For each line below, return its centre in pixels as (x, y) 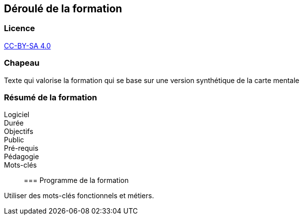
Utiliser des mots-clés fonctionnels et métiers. (79, 196)
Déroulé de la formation (63, 9)
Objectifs (19, 131)
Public (14, 140)
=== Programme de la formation (76, 180)
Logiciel (17, 115)
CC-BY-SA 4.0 (27, 45)
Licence (20, 28)
